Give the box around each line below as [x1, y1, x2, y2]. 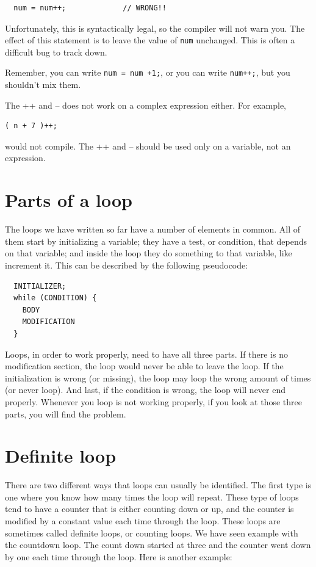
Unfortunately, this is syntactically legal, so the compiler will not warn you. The [5, 21, 305, 34]
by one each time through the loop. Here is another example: [5, 550, 232, 563]
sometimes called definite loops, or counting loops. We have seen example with [5, 526, 298, 539]
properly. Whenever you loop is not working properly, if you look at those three [5, 395, 302, 408]
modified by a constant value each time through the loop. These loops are [5, 515, 281, 527]
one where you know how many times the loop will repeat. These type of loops [5, 490, 299, 503]
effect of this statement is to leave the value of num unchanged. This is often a [5, 34, 295, 46]
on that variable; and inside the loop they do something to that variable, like [5, 247, 292, 259]
